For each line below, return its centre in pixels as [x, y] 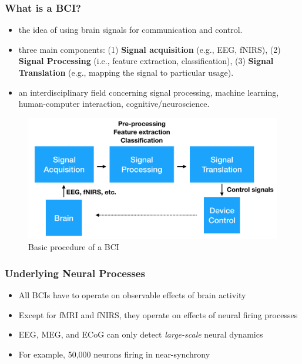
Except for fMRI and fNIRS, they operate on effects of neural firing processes [158, 314]
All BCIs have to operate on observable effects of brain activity [132, 294]
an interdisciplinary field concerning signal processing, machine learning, [149, 92]
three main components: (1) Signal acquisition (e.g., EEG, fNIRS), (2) [150, 49]
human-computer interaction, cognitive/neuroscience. [114, 104]
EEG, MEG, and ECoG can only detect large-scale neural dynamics [141, 334]
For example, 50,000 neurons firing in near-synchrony [114, 354]
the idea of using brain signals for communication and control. [130, 30]
